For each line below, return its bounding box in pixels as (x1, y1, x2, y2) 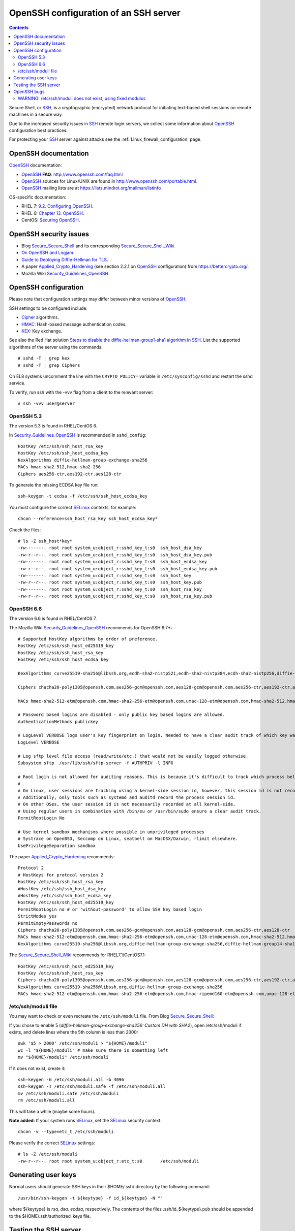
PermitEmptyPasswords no (18, 920, 78, 926)
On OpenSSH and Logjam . (21, 250, 75, 256)
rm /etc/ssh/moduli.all (18, 1098, 75, 1103)
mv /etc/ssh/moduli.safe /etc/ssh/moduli (18, 1091, 119, 1096)
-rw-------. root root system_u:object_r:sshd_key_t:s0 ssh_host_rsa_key (18, 586, 202, 592)
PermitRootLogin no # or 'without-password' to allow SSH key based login (18, 907, 202, 912)
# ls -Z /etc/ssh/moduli (18, 1151, 78, 1157)
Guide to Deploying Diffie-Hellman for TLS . (21, 257, 108, 262)
